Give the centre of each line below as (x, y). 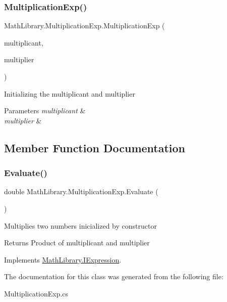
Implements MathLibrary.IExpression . (63, 259)
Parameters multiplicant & (45, 111)
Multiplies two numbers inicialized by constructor (80, 225)
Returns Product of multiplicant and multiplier (77, 243)
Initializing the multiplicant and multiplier (70, 93)
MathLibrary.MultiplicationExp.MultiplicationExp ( (84, 26)
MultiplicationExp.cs (36, 293)
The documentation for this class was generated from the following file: (114, 276)
